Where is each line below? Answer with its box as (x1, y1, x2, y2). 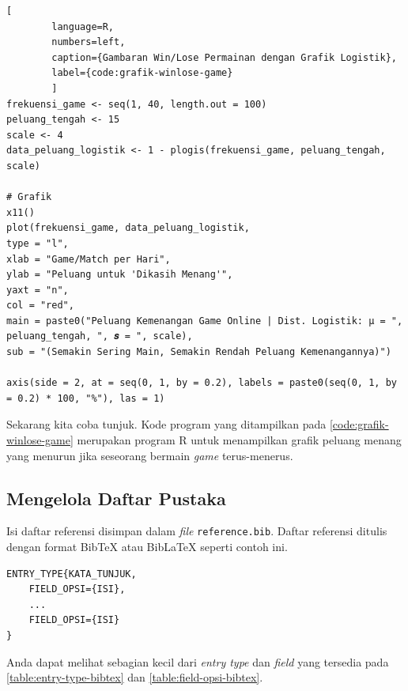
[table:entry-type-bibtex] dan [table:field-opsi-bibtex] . (6, 669, 263, 685)
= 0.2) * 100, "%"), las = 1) (6, 392, 165, 404)
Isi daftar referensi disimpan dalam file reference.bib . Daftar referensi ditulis (6, 523, 387, 539)
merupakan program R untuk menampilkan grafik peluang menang (77, 432, 402, 448)
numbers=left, (51, 36, 126, 48)
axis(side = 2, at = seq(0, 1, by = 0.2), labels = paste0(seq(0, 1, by (6, 377, 397, 389)
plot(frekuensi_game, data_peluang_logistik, (6, 222, 250, 234)
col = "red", (6, 300, 74, 312)
